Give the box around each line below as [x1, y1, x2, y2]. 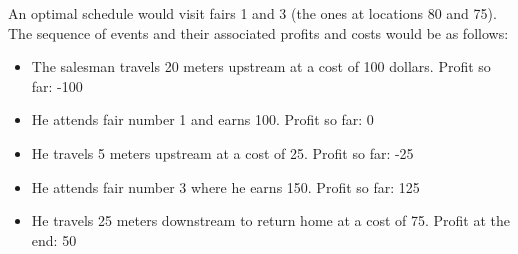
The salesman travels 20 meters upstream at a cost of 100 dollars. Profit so [31, 56, 491, 77]
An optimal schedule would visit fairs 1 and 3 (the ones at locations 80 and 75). [8, 3, 497, 23]
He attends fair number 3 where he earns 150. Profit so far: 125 [31, 176, 420, 197]
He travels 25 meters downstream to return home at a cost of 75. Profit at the [31, 210, 511, 231]
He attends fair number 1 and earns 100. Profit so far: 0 [31, 109, 374, 130]
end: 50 [31, 229, 77, 250]
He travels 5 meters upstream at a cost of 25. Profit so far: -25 [31, 142, 414, 163]
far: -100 [31, 75, 83, 96]
